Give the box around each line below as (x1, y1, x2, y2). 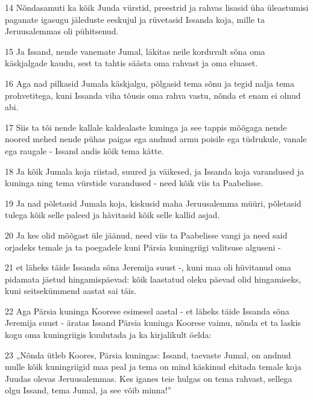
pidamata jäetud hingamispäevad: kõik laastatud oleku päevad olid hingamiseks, (5, 272, 302, 285)
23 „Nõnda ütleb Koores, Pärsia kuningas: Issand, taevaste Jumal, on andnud (5, 348, 291, 361)
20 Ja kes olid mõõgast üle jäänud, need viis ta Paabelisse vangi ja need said (5, 228, 288, 241)
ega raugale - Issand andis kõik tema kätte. (5, 144, 164, 157)
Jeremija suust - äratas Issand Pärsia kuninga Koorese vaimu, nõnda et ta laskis (5, 316, 301, 329)
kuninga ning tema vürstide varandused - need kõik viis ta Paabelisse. (5, 177, 264, 189)
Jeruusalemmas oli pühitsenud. (5, 25, 119, 37)
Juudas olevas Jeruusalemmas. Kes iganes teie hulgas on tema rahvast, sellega (5, 372, 292, 384)
